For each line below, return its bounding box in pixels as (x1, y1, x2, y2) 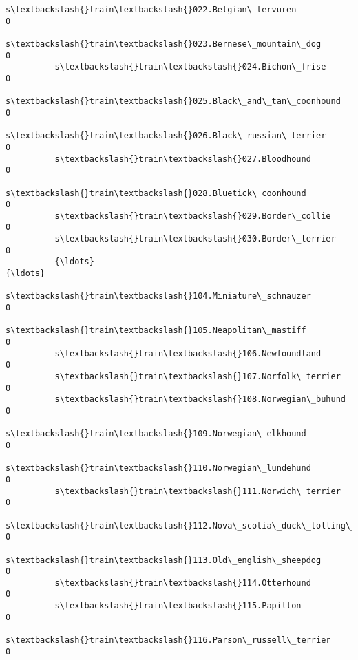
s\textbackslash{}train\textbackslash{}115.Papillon (54, 601, 302, 611)
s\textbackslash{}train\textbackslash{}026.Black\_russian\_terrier (6, 131, 326, 141)
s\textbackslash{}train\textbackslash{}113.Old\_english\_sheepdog (6, 555, 322, 565)
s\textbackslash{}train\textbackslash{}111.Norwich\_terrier (54, 486, 341, 496)
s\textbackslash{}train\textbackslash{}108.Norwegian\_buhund (54, 394, 346, 405)
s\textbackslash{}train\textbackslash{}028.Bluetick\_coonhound (6, 188, 306, 198)
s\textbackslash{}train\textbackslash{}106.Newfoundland (54, 348, 322, 359)
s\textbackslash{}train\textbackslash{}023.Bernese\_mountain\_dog (6, 39, 322, 49)
